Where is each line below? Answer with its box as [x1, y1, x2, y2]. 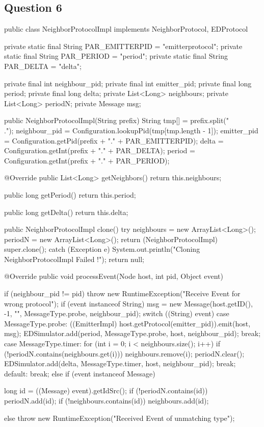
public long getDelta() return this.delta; [4, 206, 128, 217]
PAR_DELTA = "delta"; [4, 60, 82, 71]
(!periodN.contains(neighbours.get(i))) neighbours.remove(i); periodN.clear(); [4, 348, 245, 359]
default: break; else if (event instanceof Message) [4, 368, 155, 378]
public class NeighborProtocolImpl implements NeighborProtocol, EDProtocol [4, 23, 248, 34]
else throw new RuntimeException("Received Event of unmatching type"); [4, 412, 235, 423]
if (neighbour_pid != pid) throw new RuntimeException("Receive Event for [4, 288, 241, 299]
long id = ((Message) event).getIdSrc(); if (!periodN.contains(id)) [4, 385, 208, 396]
